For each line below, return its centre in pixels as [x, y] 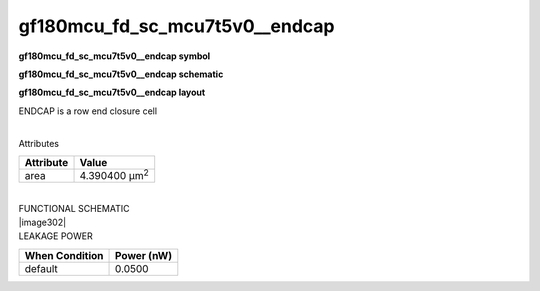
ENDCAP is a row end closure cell [88, 111]
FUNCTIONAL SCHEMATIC [74, 208]
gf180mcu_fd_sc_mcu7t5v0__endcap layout [112, 92]
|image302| [42, 222]
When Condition [64, 255]
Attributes [39, 143]
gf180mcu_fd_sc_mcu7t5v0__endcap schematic [121, 74]
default [41, 268]
